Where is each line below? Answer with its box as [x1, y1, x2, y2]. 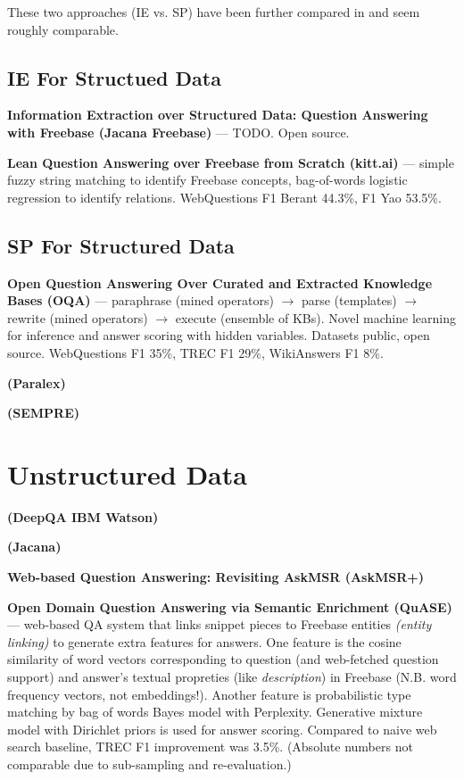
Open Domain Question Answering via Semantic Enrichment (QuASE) [7, 597, 452, 616]
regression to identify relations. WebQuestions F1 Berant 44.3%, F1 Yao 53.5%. [7, 187, 442, 206]
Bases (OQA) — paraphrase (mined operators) [7, 291, 274, 310]
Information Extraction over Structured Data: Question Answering [7, 105, 428, 124]
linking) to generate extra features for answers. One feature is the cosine [7, 632, 402, 651]
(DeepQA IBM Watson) [7, 507, 159, 526]
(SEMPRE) [7, 403, 80, 422]
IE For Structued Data [7, 63, 221, 91]
